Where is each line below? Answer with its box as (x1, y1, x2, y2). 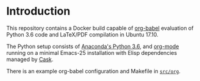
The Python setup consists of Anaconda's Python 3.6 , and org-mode (6, 43, 179, 50)
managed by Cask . (6, 55, 54, 63)
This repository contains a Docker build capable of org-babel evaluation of (6, 24, 194, 32)
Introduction (6, 4, 71, 18)
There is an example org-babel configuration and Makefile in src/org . (6, 67, 181, 74)
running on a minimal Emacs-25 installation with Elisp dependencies (6, 49, 177, 56)
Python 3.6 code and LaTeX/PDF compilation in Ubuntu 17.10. (6, 30, 159, 38)
